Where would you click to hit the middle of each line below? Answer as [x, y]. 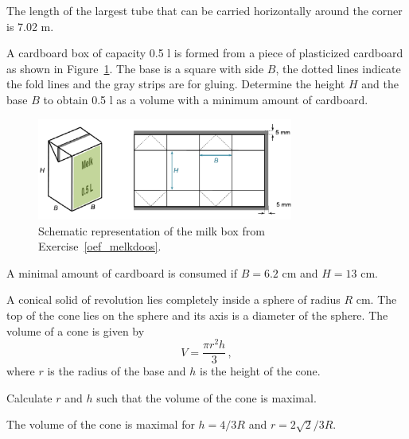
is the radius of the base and [117, 371]
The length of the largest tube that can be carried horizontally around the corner [204, 10]
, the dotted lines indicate [338, 68]
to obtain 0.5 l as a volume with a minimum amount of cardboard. [206, 99]
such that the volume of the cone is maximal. [206, 397]
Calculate [29, 397]
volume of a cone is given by [76, 330]
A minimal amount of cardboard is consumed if [122, 272]
